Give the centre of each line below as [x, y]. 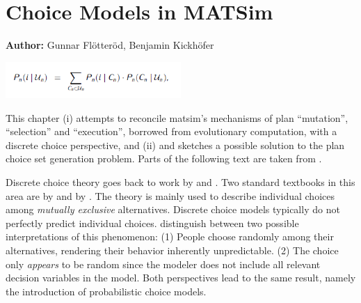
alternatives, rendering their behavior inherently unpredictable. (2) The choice [172, 250]
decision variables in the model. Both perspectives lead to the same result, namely [181, 278]
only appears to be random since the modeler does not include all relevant [163, 264]
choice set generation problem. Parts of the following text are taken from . [164, 158]
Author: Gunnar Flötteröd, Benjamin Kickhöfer [110, 45]
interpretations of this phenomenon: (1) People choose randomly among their [170, 236]
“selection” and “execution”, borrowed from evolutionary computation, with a [171, 131]
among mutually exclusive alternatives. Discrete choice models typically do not [173, 209]
